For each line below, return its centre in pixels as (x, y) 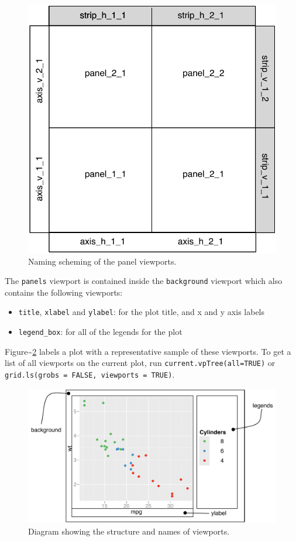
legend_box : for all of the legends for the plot (100, 332)
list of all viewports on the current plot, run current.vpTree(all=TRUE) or (140, 363)
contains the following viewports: (64, 292)
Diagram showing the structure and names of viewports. (129, 531)
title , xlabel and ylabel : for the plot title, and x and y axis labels (142, 312)
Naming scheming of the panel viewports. (102, 261)
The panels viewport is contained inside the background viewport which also (144, 281)
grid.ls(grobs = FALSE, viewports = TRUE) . (90, 374)
